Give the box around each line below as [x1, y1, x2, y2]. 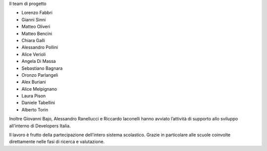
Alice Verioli [21, 51, 46, 57]
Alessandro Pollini [21, 45, 58, 50]
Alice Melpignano [21, 86, 57, 92]
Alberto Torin [21, 106, 48, 112]
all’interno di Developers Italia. [9, 123, 71, 129]
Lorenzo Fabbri [21, 10, 53, 16]
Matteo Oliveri [21, 24, 50, 30]
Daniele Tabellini [21, 100, 55, 106]
